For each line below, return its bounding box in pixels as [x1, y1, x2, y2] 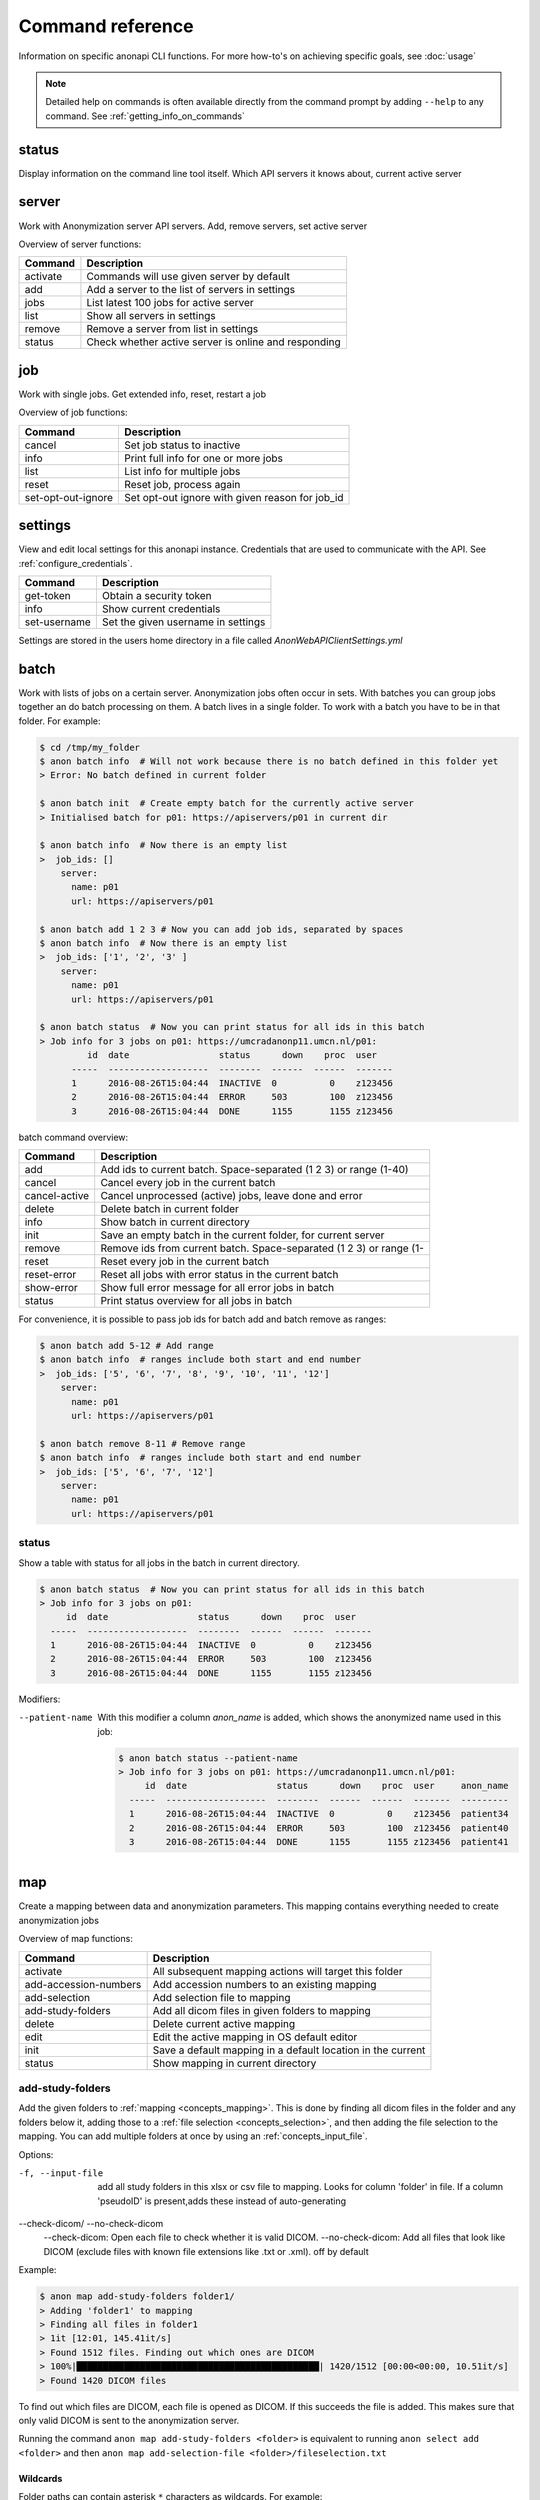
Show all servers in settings [86, 309, 216, 323]
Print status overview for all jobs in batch [100, 1294, 293, 1308]
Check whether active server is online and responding [86, 335, 341, 349]
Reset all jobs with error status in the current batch [100, 1268, 339, 1282]
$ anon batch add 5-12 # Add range [39, 1340, 214, 1352]
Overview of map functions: [18, 1933, 134, 1945]
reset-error [24, 1268, 77, 1282]
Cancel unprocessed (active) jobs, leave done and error [100, 1189, 363, 1203]
